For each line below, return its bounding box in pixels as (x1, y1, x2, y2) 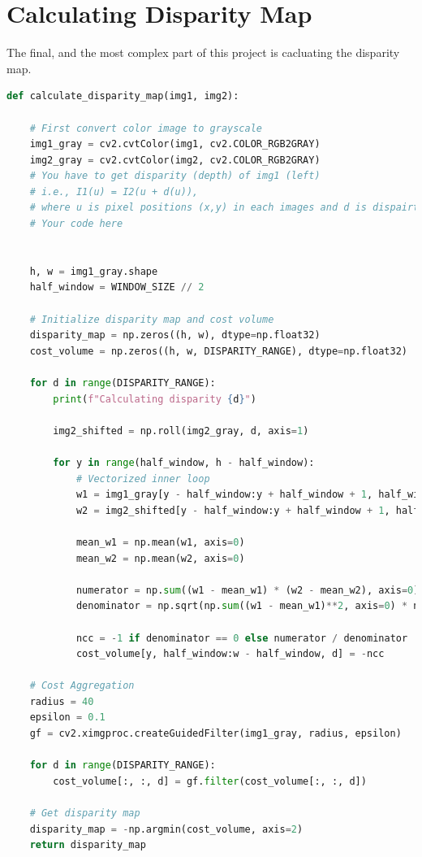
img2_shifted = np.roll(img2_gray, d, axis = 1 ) (53, 424, 309, 437)
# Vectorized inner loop (75, 472, 210, 485)
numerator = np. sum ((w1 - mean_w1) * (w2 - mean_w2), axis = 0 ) (75, 584, 420, 596)
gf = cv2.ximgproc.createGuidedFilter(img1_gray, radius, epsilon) (29, 728, 402, 740)
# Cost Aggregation (29, 680, 135, 692)
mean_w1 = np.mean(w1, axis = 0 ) (75, 536, 245, 548)
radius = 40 (29, 695, 94, 707)
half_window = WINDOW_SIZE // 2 (29, 281, 205, 294)
